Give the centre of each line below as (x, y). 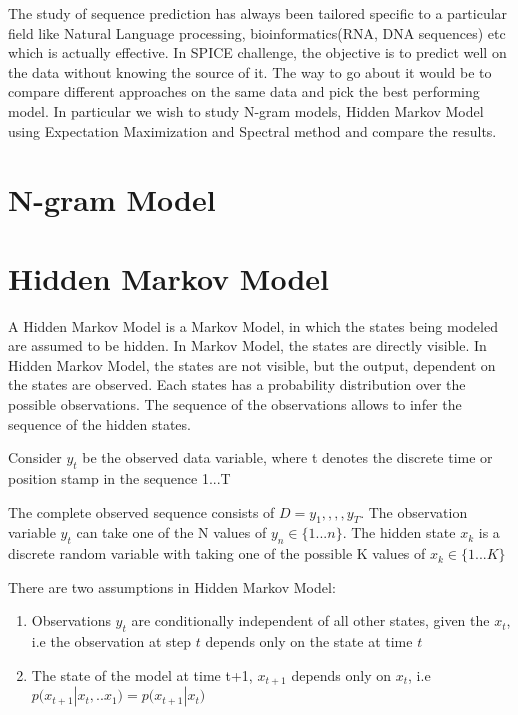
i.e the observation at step (111, 641)
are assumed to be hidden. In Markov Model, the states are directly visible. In (247, 345)
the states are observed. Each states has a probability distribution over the (237, 384)
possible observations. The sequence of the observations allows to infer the (235, 404)
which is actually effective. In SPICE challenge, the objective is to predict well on (257, 52)
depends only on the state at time (309, 641)
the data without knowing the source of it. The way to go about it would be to (250, 71)
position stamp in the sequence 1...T (119, 478)
